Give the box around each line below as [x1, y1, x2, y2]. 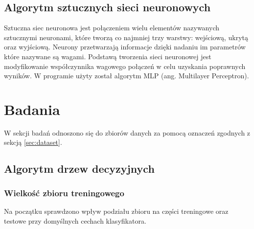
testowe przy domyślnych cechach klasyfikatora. [4, 215, 146, 226]
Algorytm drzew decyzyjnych [4, 161, 155, 176]
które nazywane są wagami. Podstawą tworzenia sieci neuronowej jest [4, 51, 211, 61]
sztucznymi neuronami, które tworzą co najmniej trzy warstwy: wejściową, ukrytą [4, 32, 248, 42]
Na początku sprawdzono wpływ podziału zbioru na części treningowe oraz [4, 206, 229, 216]
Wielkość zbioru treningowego [4, 186, 124, 199]
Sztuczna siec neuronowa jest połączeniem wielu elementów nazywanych [4, 23, 219, 33]
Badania [4, 99, 60, 119]
